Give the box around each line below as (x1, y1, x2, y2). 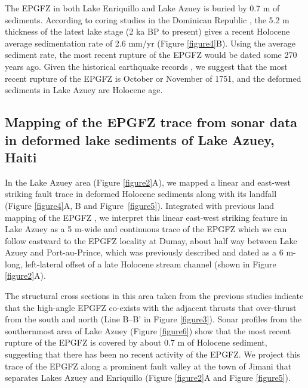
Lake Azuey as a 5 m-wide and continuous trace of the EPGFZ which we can (5, 223, 287, 235)
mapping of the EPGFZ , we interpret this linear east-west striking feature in (5, 211, 288, 223)
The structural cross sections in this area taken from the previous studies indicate (5, 290, 304, 302)
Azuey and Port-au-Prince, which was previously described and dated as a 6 (5, 246, 284, 258)
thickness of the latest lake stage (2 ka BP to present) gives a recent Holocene (5, 25, 290, 38)
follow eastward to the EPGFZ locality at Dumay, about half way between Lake (5, 234, 297, 247)
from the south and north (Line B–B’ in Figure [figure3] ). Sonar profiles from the (5, 313, 302, 325)
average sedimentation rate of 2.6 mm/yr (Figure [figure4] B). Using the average (5, 36, 295, 49)
